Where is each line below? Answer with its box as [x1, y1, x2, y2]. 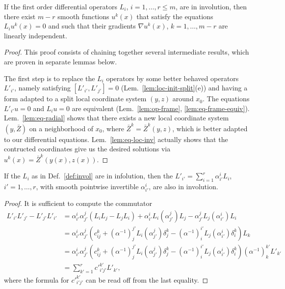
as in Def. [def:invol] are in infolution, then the [31, 171, 173, 181]
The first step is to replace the [4, 73, 95, 83]
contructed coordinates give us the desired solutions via [4, 144, 171, 154]
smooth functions [57, 11, 109, 21]
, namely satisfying [14, 83, 71, 93]
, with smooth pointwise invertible [36, 181, 139, 191]
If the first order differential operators [4, 1, 118, 11]
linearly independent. [4, 30, 67, 40]
